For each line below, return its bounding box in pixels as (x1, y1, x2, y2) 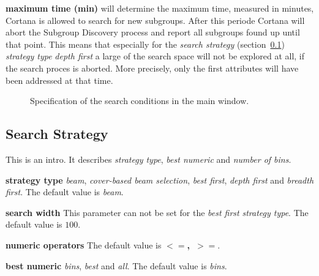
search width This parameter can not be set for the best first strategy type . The (6, 206, 309, 218)
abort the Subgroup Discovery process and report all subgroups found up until (6, 26, 300, 39)
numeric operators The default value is (6, 238, 162, 251)
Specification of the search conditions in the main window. (30, 94, 249, 107)
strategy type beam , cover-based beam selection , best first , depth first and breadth (6, 173, 314, 186)
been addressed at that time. (6, 73, 113, 86)
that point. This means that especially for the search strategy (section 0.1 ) (6, 37, 285, 50)
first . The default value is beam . (6, 185, 124, 198)
